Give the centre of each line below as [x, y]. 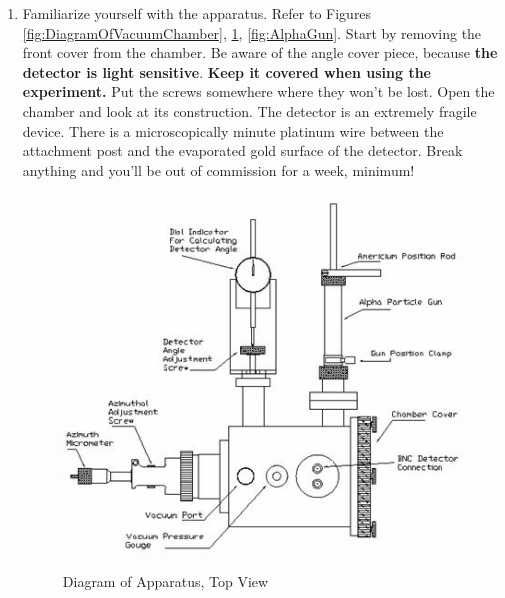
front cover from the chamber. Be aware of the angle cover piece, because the [260, 52]
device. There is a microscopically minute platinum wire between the [233, 130]
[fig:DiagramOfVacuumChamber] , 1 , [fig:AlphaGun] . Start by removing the [252, 32]
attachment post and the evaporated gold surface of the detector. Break [242, 150]
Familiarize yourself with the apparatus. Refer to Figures [197, 13]
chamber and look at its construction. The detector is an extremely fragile [249, 110]
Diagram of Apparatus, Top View [165, 580]
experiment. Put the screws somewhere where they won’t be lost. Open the [258, 91]
